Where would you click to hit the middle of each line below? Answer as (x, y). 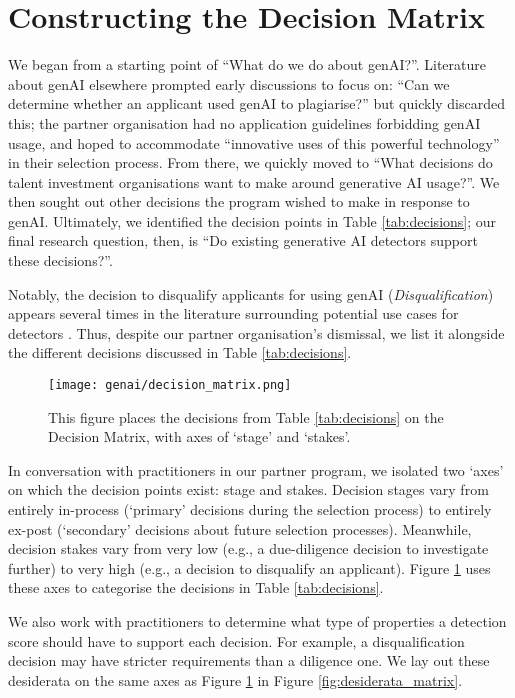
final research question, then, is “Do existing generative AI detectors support (243, 240)
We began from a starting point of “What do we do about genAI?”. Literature (247, 64)
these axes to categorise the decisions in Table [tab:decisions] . (196, 587)
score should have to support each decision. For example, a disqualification (236, 640)
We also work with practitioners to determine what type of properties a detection (257, 621)
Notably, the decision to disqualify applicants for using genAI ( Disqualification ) (251, 293)
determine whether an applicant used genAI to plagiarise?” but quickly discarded (257, 103)
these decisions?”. (60, 260)
